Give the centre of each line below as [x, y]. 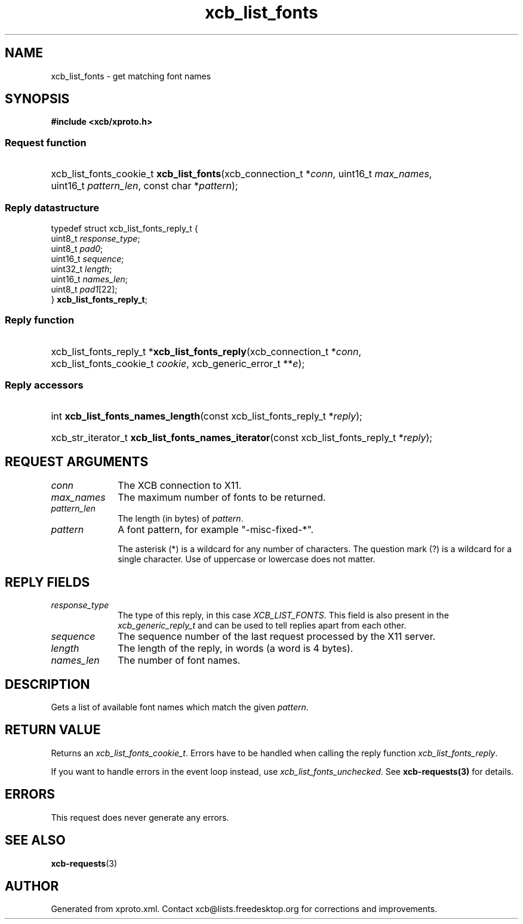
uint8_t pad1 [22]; [84, 289]
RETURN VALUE [53, 730]
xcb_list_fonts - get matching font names [131, 76]
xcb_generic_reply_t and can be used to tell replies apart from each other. [262, 626]
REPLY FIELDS [47, 582]
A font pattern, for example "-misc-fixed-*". [216, 530]
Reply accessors [44, 385]
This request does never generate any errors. [140, 817]
